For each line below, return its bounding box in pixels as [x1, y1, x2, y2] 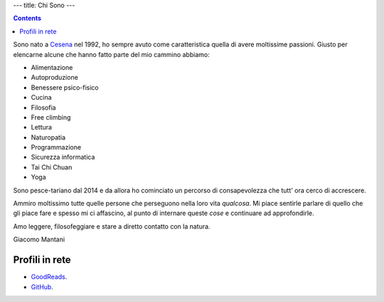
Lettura [31, 123, 53, 132]
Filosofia [31, 103, 56, 112]
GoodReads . [31, 273, 68, 281]
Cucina [31, 93, 53, 102]
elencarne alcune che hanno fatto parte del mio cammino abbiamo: [13, 50, 210, 58]
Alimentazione [31, 63, 73, 71]
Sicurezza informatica [31, 153, 95, 162]
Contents [13, 14, 42, 23]
